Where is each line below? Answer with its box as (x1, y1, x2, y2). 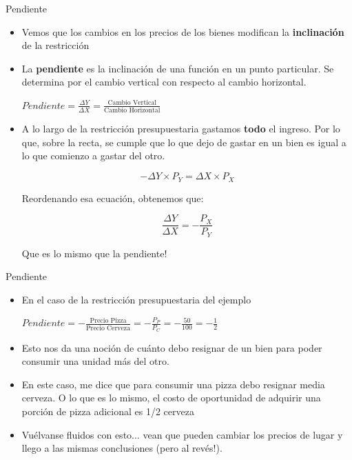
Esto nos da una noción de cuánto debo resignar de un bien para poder (21, 340, 322, 354)
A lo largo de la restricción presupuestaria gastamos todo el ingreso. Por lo (21, 121, 340, 136)
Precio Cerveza (85, 324, 131, 332)
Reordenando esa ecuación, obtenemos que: (21, 190, 204, 205)
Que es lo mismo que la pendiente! (21, 246, 167, 260)
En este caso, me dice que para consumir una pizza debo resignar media (21, 377, 325, 391)
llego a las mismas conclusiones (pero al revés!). (21, 441, 222, 455)
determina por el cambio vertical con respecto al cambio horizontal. (21, 74, 307, 89)
